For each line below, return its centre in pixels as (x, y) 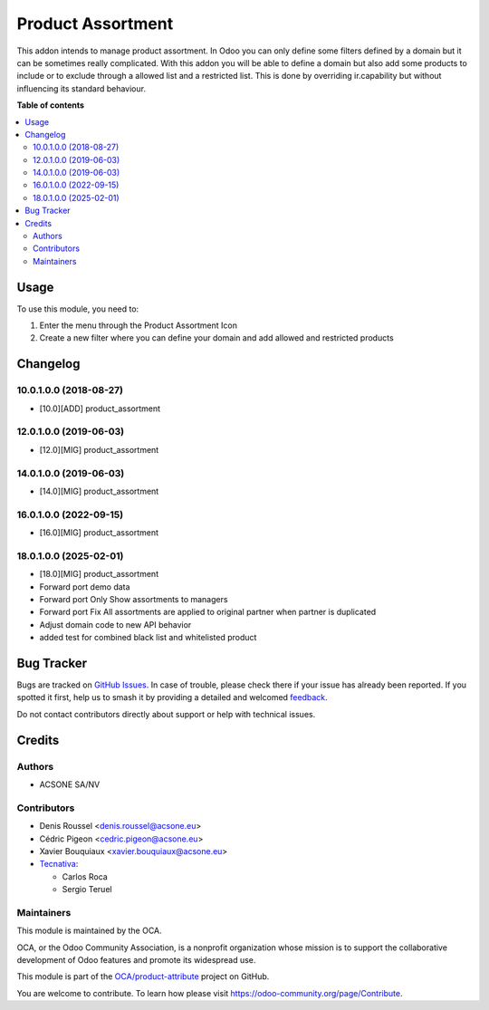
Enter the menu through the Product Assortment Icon (138, 325)
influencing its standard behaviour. (81, 88)
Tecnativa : (59, 864)
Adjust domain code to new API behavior (115, 624)
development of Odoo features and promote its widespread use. (136, 960)
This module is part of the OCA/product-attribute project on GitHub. (143, 976)
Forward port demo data (85, 587)
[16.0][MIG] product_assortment (99, 533)
